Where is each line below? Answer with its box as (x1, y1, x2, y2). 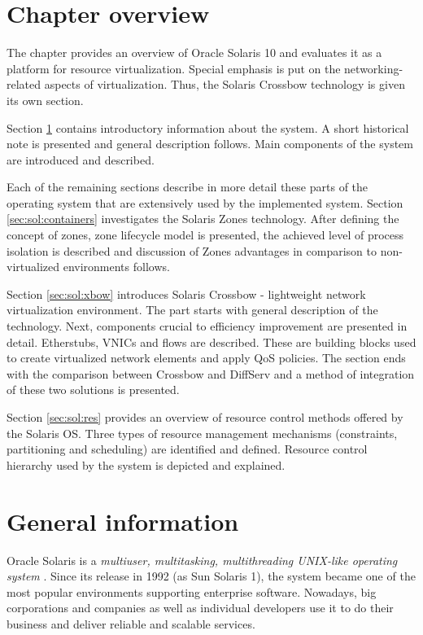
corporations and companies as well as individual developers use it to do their (7, 599, 394, 616)
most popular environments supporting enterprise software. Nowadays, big (7, 583, 377, 600)
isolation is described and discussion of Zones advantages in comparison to (7, 242, 377, 259)
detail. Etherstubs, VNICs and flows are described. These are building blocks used (7, 333, 416, 350)
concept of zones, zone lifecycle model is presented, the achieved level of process (7, 226, 404, 243)
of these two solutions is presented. (7, 381, 180, 398)
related (7, 76, 41, 93)
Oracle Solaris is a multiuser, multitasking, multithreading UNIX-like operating (7, 551, 398, 568)
